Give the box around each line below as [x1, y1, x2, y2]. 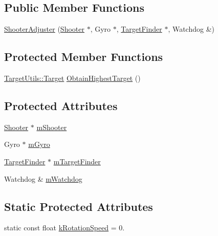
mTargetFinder [53, 156, 101, 166]
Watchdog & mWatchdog [4, 173, 82, 184]
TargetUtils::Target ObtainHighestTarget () [4, 73, 141, 83]
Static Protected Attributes [4, 198, 153, 214]
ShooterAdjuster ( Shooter [4, 24, 84, 34]
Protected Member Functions [4, 49, 163, 65]
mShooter [36, 121, 67, 132]
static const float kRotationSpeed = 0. [4, 222, 125, 233]
